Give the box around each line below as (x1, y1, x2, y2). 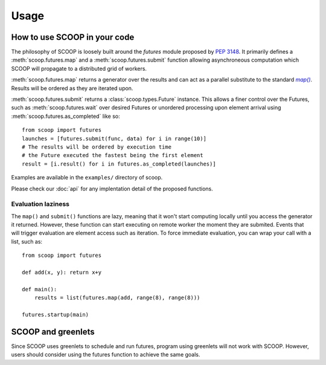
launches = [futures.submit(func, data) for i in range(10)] (22, 135, 206, 142)
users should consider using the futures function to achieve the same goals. (11, 351, 200, 358)
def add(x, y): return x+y (22, 269, 102, 276)
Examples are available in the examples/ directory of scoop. (11, 174, 163, 181)
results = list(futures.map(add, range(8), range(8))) (34, 294, 200, 302)
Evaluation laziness (11, 200, 69, 208)
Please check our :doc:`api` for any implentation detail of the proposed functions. (11, 185, 214, 192)
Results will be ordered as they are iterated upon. (11, 85, 133, 92)
